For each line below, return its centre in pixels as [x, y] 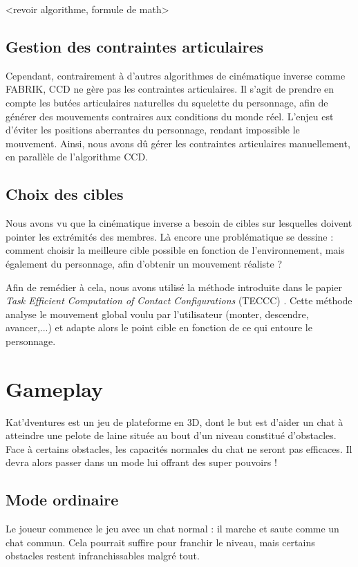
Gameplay [55, 388]
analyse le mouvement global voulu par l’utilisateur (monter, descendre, [157, 314]
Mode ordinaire [62, 500]
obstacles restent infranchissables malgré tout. [103, 556]
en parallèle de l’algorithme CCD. [77, 157]
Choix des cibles [65, 194]
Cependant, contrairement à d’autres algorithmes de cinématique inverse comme [176, 75]
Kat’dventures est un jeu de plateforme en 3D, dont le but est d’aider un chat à [175, 421]
